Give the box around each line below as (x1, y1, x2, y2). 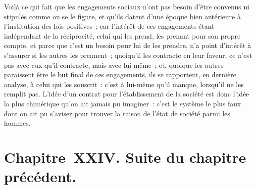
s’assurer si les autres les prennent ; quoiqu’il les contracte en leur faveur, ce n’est (4, 49, 253, 60)
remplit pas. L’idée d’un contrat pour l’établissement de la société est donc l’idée (4, 89, 249, 99)
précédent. (4, 166, 77, 187)
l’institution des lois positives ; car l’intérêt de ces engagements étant (4, 21, 214, 31)
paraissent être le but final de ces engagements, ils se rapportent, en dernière (4, 69, 236, 80)
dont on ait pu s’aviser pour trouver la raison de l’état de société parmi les (4, 108, 230, 118)
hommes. (4, 118, 31, 128)
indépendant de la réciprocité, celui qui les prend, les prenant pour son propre (4, 30, 241, 41)
